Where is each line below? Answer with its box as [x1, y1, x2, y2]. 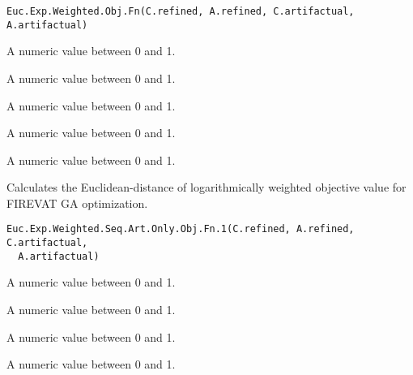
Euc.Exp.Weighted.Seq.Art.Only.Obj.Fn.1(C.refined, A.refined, [6, 223, 355, 235]
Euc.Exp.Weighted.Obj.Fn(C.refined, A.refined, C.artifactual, [6, 6, 355, 17]
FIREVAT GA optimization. [6, 194, 148, 211]
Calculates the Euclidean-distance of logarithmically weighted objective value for [6, 179, 407, 196]
